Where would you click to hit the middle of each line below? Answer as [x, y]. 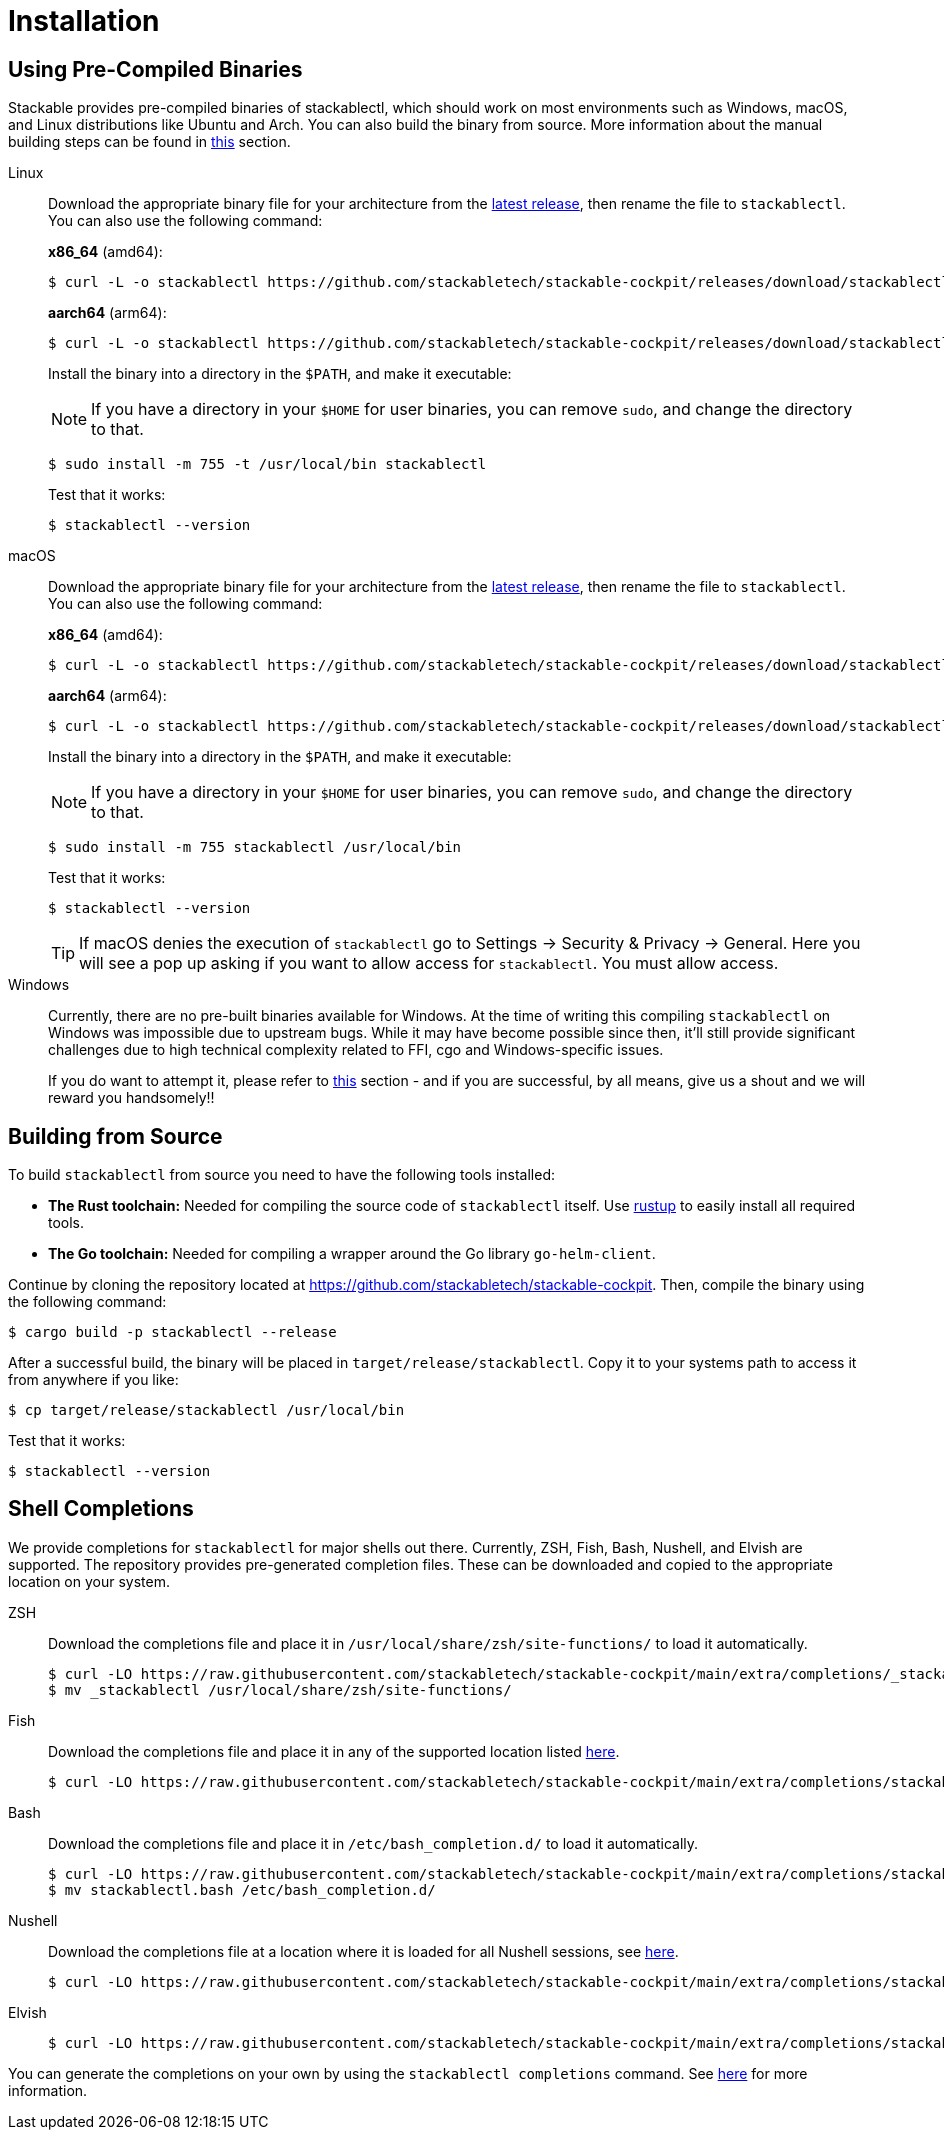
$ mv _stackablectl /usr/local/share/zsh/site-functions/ [280, 1689]
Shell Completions [101, 1509]
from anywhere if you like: [93, 1380]
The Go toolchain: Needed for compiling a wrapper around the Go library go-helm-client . [352, 1254]
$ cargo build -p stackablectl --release [172, 1332]
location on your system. [89, 1581]
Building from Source [115, 1136]
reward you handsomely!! [131, 1098]
